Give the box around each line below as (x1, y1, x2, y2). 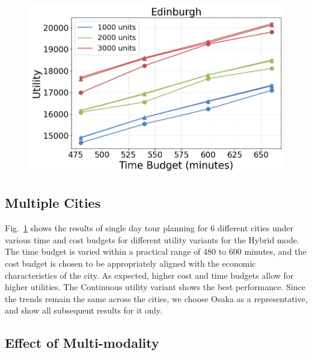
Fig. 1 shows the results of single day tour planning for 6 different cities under (5, 222, 293, 234)
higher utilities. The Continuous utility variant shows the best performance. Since (5, 281, 305, 293)
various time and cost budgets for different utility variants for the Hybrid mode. (5, 233, 299, 246)
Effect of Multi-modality (5, 333, 159, 352)
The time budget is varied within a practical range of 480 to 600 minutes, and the (5, 245, 307, 258)
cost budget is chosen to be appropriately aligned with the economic (5, 256, 256, 269)
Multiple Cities (5, 193, 101, 212)
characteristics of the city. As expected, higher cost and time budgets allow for (5, 269, 294, 281)
